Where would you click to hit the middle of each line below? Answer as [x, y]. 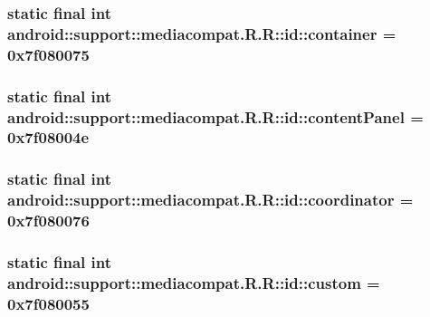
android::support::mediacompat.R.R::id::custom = [194, 282]
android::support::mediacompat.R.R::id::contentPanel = [215, 116]
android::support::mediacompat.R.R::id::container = [202, 33]
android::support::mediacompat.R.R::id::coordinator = [210, 200]
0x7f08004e [48, 137]
